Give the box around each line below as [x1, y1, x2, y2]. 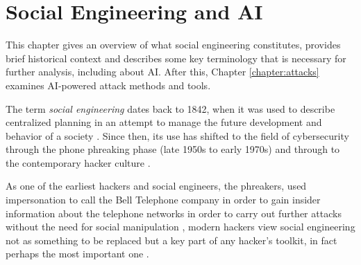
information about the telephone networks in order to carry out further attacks [6, 205, 342, 220]
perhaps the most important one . [6, 246, 149, 261]
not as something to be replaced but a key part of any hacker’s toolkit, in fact [6, 232, 337, 247]
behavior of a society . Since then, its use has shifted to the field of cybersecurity [6, 128, 349, 143]
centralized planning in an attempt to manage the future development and [6, 115, 322, 129]
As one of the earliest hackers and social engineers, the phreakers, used [6, 179, 307, 193]
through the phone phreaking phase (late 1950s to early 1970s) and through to [6, 142, 340, 156]
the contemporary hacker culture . [6, 155, 151, 170]
